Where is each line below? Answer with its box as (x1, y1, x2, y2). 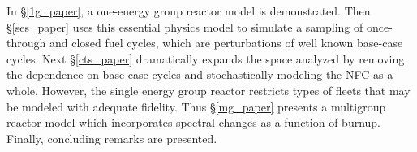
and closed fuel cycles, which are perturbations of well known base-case (49, 34, 403, 51)
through (6, 34, 46, 51)
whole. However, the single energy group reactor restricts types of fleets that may (6, 81, 411, 98)
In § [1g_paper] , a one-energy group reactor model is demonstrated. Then (6, 2, 371, 19)
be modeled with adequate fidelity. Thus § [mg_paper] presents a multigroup (6, 98, 386, 115)
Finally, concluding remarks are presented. (6, 129, 217, 146)
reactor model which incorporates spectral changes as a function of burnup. (6, 114, 381, 131)
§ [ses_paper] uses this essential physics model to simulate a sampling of (6, 18, 363, 35)
